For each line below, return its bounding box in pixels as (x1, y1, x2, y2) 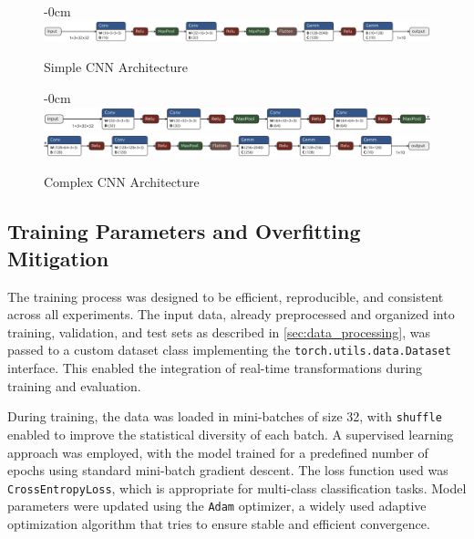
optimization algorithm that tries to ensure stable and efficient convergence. (7, 514, 430, 533)
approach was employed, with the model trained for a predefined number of (7, 442, 428, 461)
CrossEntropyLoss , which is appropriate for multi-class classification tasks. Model (7, 478, 467, 497)
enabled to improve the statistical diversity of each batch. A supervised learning (7, 424, 454, 443)
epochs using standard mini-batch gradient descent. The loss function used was (7, 461, 448, 480)
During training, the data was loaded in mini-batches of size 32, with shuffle (7, 407, 442, 426)
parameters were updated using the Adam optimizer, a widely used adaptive (7, 496, 427, 515)
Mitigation (7, 244, 109, 272)
